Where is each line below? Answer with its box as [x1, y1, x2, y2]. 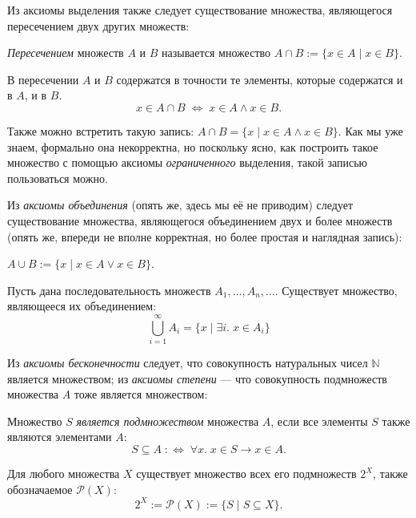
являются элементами [7, 428, 112, 445]
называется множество [162, 44, 271, 61]
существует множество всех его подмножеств [136, 465, 357, 481]
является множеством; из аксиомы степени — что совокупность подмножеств [7, 370, 387, 386]
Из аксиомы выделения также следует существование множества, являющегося [7, 2, 393, 18]
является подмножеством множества [76, 412, 259, 429]
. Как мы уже [338, 122, 403, 139]
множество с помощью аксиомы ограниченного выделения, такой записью [7, 154, 368, 171]
